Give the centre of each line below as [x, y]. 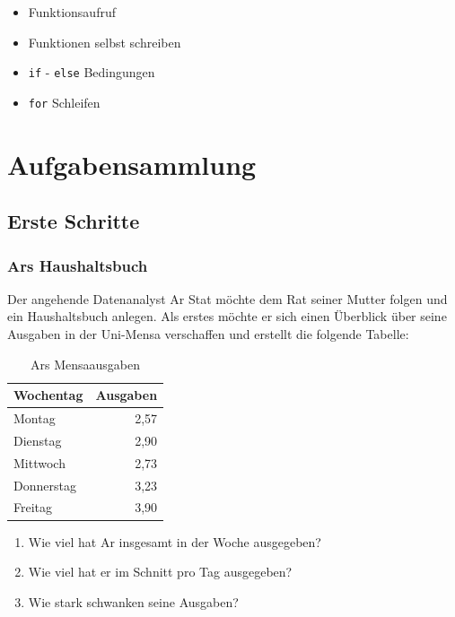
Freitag [33, 507]
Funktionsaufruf [72, 12]
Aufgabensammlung [132, 164]
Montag [35, 418]
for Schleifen [64, 102]
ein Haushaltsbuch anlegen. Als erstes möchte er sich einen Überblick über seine [227, 316]
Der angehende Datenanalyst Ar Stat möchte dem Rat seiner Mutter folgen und [227, 298]
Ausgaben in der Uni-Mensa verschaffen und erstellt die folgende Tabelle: [208, 334]
